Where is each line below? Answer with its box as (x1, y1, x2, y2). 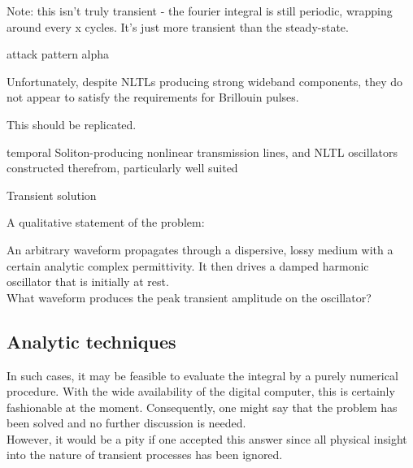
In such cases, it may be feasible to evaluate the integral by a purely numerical (7, 366, 398, 383)
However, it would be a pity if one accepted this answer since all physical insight (7, 430, 407, 447)
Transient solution (7, 186, 97, 203)
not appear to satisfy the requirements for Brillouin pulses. (7, 89, 299, 106)
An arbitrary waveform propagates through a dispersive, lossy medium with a (7, 240, 393, 258)
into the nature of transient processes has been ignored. (7, 446, 283, 463)
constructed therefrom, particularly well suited (7, 159, 238, 176)
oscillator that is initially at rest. (7, 273, 169, 290)
